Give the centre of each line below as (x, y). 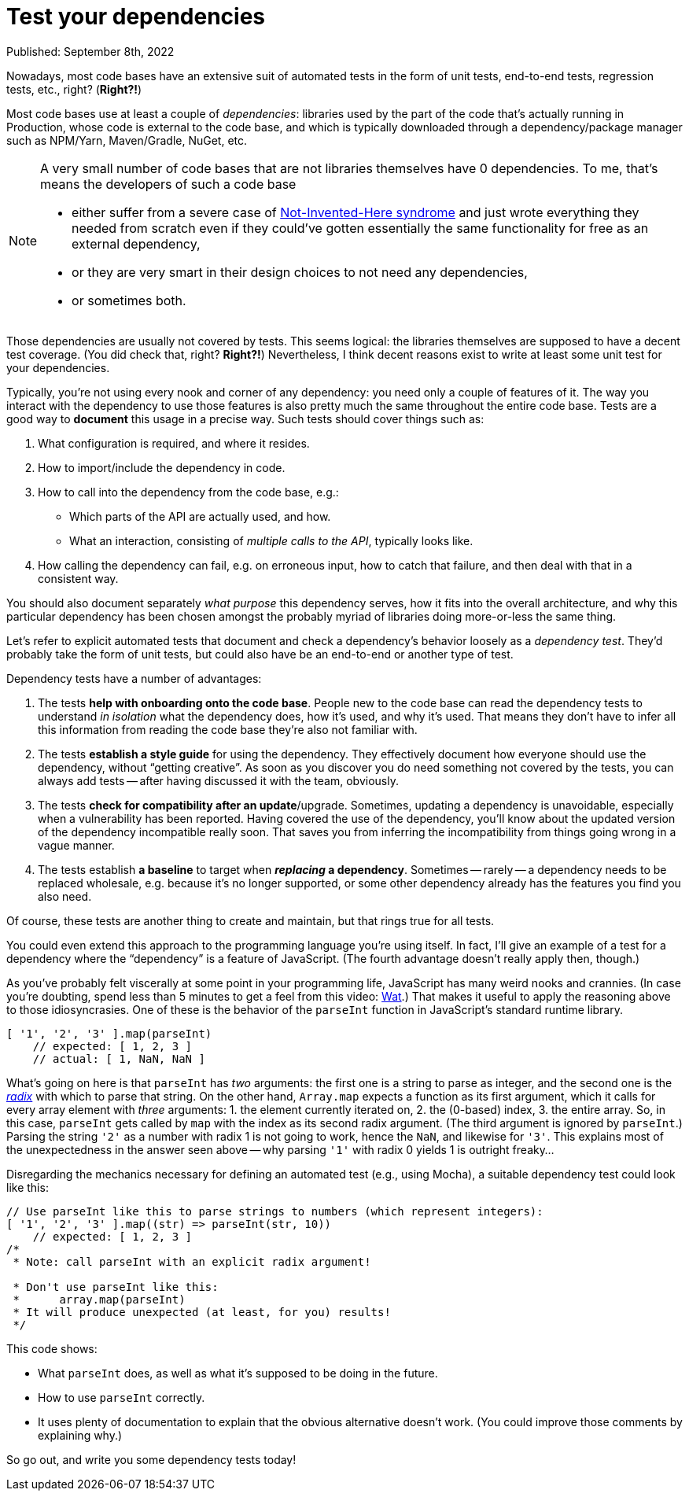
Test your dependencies (136, 17)
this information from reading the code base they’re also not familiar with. (228, 729)
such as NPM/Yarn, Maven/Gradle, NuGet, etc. (127, 140)
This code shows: (52, 1348)
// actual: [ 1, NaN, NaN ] (119, 1058)
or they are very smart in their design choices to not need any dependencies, (300, 272)
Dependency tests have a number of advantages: (134, 678)
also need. (65, 896)
